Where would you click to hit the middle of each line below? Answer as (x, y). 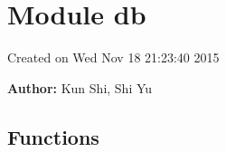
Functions (53, 136)
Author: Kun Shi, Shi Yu (80, 87)
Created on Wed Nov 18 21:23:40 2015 (113, 57)
